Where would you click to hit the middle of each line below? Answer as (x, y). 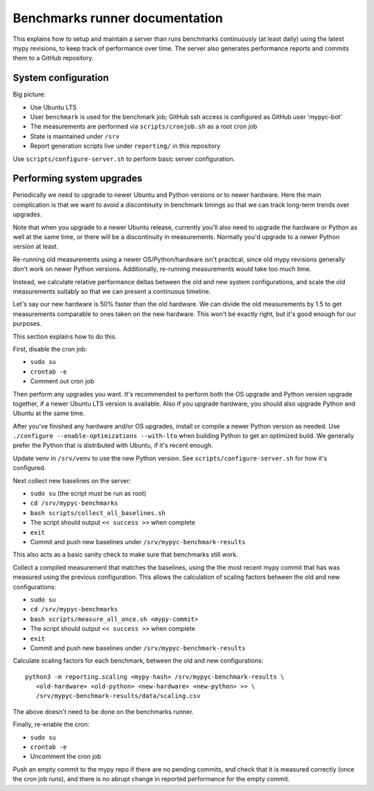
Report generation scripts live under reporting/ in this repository (125, 146)
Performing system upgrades (78, 179)
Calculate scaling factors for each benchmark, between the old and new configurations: (138, 661)
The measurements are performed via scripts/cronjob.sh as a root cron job (144, 127)
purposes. (27, 324)
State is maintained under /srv (75, 136)
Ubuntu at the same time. (49, 413)
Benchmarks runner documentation (118, 18)
